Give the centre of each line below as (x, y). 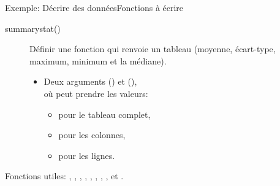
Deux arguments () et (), (90, 81)
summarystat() (33, 28)
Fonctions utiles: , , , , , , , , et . (64, 176)
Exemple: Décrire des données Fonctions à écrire (94, 7)
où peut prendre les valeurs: (96, 93)
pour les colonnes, (92, 135)
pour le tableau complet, (104, 114)
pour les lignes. (87, 155)
